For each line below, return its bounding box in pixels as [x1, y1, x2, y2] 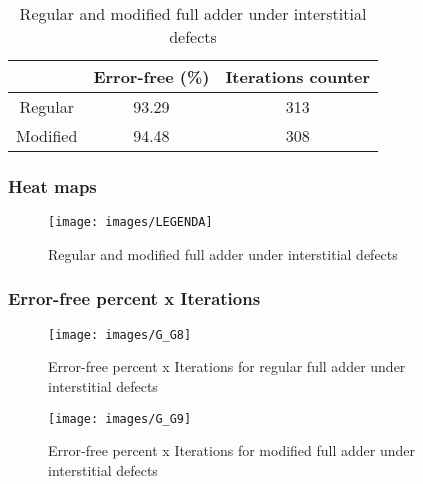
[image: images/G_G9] [48, 411, 192, 426]
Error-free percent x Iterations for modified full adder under [48, 440, 416, 461]
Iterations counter [225, 65, 371, 88]
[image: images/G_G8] [48, 327, 192, 342]
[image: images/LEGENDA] [48, 215, 213, 230]
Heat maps [8, 173, 97, 198]
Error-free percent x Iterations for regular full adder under [48, 356, 406, 377]
